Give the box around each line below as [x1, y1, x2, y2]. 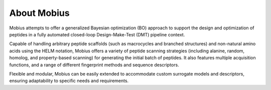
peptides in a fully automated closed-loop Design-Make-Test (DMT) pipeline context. [9, 31, 185, 37]
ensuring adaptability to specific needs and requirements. [9, 78, 129, 84]
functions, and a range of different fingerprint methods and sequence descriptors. [9, 62, 179, 68]
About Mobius [9, 7, 70, 18]
